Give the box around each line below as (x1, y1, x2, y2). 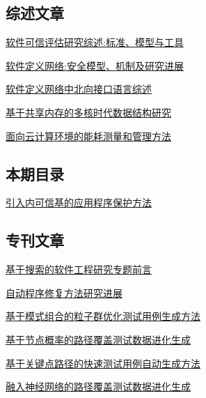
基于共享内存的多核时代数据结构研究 (6, 105, 171, 119)
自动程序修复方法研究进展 (6, 285, 122, 300)
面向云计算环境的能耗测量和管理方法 (6, 128, 171, 143)
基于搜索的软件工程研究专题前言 (6, 262, 152, 277)
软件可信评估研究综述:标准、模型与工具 (6, 35, 184, 49)
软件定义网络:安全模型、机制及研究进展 (6, 58, 184, 72)
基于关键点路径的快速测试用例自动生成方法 (6, 355, 200, 370)
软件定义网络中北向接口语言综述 (6, 82, 152, 96)
